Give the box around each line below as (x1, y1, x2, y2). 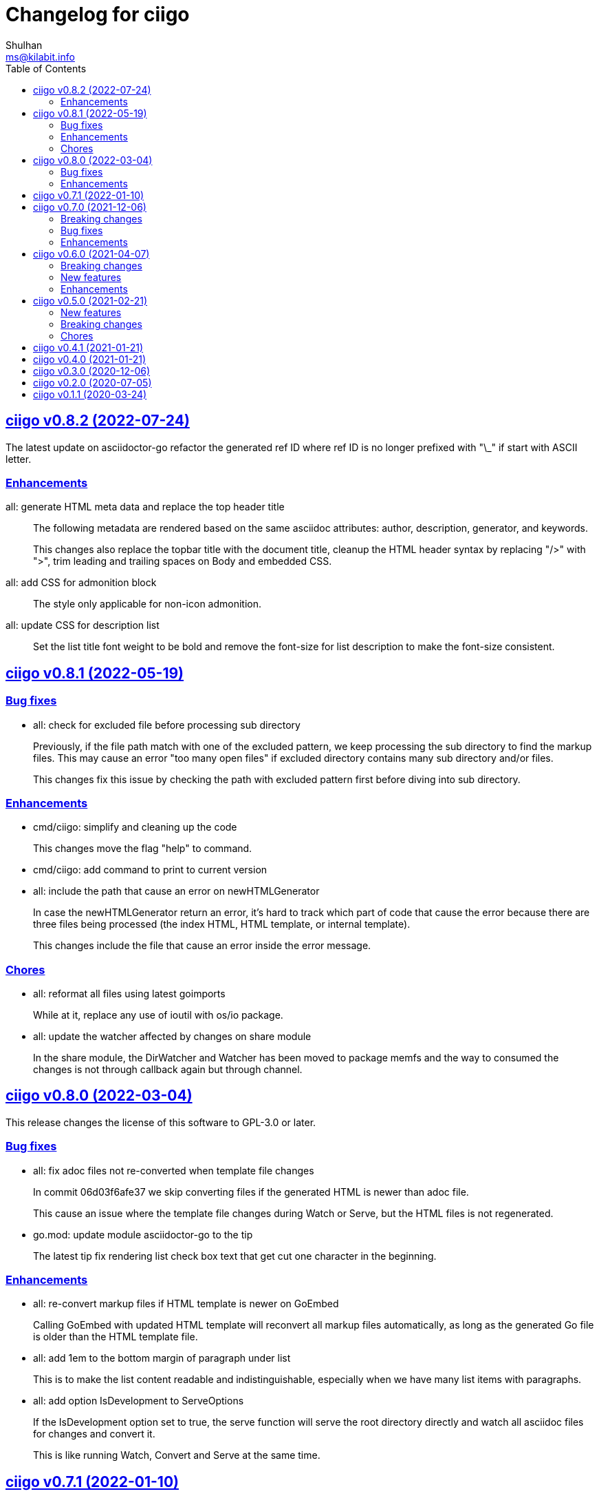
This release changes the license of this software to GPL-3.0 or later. (6, 1116, 316, 1128)
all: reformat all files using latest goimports (33, 988, 226, 1000)
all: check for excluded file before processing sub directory (33, 718, 301, 731)
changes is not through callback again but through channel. (33, 1063, 303, 1076)
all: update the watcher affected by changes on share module (33, 1030, 312, 1043)
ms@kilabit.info (6, 50, 75, 63)
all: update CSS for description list (6, 619, 160, 632)
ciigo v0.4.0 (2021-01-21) (33, 353, 146, 365)
